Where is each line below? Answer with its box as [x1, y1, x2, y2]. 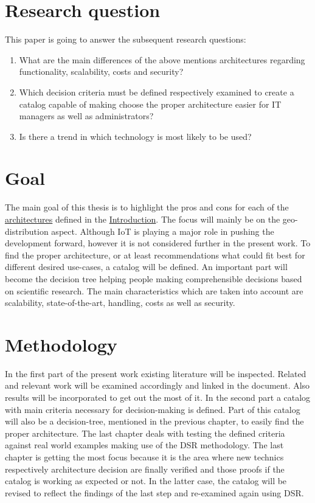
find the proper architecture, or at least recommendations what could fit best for [5, 248, 305, 261]
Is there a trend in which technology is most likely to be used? [19, 130, 252, 142]
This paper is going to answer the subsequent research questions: [5, 33, 246, 46]
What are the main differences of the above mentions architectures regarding [19, 53, 305, 66]
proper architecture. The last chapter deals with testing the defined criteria [5, 426, 285, 439]
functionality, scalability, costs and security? [19, 65, 184, 78]
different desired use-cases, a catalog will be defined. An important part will [5, 260, 288, 273]
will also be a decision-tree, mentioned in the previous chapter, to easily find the [5, 415, 304, 428]
